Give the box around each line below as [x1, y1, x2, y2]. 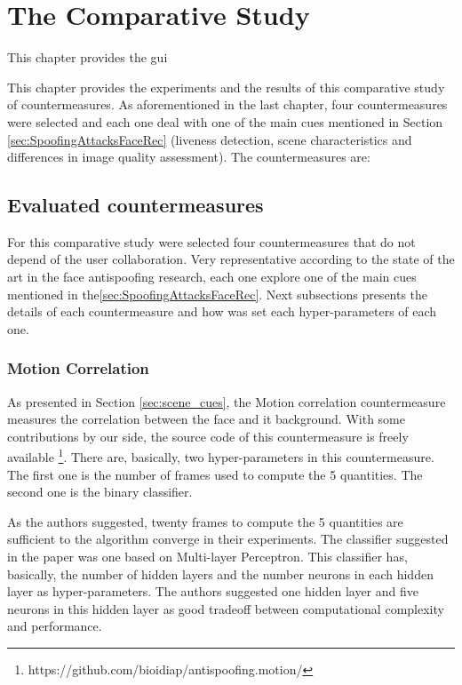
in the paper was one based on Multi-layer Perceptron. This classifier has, [7, 547, 408, 566]
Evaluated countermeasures [7, 191, 264, 219]
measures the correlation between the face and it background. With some [7, 410, 405, 428]
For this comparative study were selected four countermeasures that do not [7, 232, 416, 251]
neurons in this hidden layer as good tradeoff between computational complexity [7, 599, 444, 617]
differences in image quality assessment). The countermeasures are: [7, 147, 370, 166]
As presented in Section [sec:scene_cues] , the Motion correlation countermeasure [7, 392, 446, 410]
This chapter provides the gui [7, 48, 168, 67]
